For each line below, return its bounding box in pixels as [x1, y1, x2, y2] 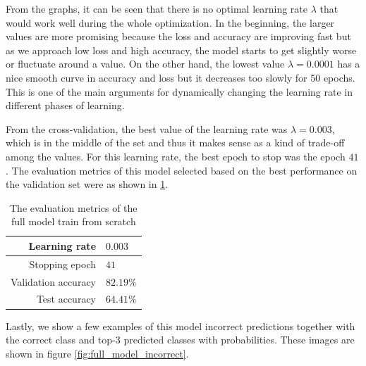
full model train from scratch [11, 214, 136, 229]
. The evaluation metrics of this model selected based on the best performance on [6, 163, 358, 177]
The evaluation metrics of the [10, 200, 138, 215]
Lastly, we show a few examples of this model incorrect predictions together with [6, 318, 355, 333]
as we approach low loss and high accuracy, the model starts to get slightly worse [6, 42, 357, 57]
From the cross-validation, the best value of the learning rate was [6, 121, 288, 136]
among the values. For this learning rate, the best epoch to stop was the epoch [6, 149, 346, 163]
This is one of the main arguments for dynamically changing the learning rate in [6, 84, 353, 99]
